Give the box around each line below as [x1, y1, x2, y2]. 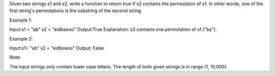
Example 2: [9, 35, 33, 42]
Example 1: [9, 17, 32, 23]
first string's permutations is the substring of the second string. [9, 8, 143, 14]
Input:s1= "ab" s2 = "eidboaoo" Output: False [9, 45, 104, 51]
